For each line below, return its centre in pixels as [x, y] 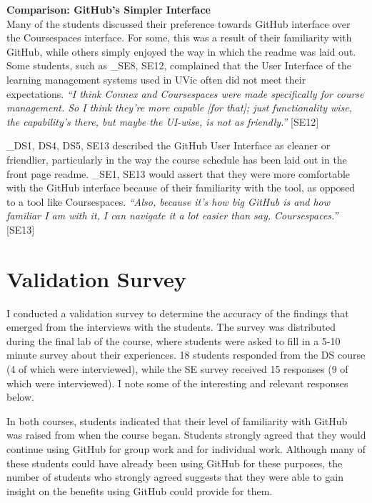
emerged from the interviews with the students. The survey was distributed [171, 327]
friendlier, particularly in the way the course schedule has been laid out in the [177, 159]
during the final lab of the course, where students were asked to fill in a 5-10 [174, 340]
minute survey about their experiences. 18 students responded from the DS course [186, 355]
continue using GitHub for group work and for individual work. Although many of [186, 448]
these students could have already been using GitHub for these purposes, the [175, 463]
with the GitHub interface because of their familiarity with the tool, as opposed [181, 188]
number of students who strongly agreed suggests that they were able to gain [175, 477]
